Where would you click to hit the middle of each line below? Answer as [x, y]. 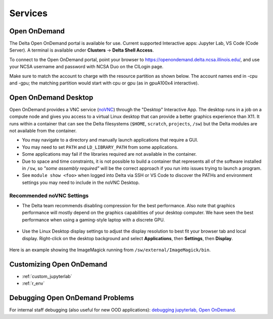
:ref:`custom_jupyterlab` [47, 276]
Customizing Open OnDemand [58, 264]
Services [29, 13]
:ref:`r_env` [33, 284]
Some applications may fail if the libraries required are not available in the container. [109, 154]
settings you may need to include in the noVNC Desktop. [81, 183]
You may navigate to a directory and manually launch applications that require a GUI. [110, 140]
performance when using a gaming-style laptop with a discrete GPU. [94, 219]
